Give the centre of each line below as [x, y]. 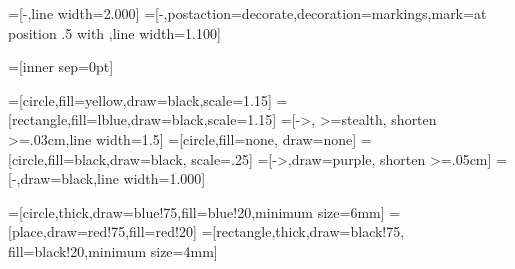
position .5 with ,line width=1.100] [114, 32]
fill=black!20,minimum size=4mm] [113, 250]
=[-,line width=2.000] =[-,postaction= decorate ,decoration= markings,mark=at [247, 13]
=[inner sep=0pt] [61, 66]
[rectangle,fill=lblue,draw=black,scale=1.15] [142, 119]
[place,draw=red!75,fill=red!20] [102, 231]
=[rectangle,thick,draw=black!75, [303, 231]
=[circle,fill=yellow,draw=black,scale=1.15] [140, 99]
